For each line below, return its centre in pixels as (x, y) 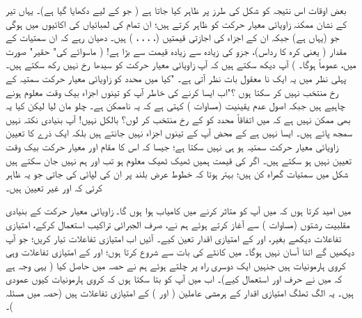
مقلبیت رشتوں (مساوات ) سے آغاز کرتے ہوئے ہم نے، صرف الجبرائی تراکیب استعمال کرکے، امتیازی (178, 224)
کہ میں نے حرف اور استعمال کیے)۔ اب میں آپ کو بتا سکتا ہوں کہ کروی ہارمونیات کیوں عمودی (174, 279)
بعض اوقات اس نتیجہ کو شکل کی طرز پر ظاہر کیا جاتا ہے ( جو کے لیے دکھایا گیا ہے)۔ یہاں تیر (176, 10)
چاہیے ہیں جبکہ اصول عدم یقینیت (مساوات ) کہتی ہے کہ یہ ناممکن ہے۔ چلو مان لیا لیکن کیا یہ (175, 105)
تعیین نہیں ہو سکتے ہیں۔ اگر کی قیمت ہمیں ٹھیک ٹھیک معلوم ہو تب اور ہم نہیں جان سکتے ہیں (179, 160)
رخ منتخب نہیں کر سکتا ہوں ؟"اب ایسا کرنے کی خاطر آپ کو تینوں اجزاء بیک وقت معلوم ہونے (172, 92)
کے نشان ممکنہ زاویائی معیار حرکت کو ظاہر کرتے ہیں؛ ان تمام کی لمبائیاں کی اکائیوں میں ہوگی (176, 23)
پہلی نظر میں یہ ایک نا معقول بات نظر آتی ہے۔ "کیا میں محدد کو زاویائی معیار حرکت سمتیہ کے (176, 78)
